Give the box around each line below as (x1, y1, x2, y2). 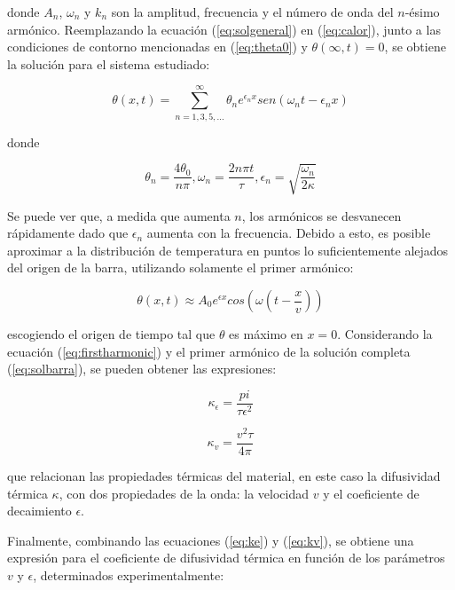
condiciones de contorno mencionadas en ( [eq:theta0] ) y (7, 37, 308, 56)
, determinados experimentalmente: (33, 565, 224, 584)
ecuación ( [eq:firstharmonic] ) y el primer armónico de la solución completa (7, 342, 411, 360)
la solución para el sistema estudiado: (7, 54, 210, 73)
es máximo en (229, 325, 303, 343)
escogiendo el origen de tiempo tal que (7, 325, 216, 343)
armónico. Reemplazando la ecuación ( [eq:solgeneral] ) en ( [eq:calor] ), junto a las (7, 20, 441, 38)
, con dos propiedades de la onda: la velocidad (59, 484, 310, 502)
